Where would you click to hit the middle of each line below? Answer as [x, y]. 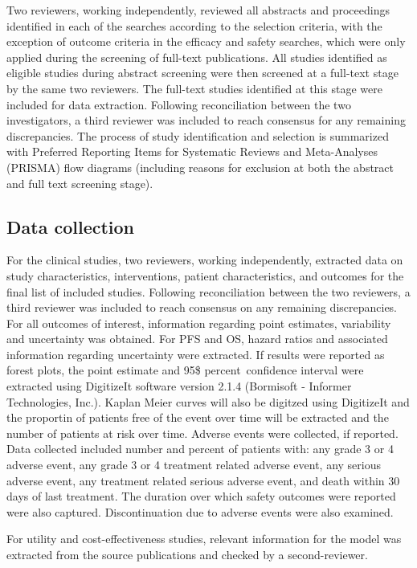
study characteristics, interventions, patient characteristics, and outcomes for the [205, 275]
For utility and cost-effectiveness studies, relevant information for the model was [204, 539]
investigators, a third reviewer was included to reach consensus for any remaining [206, 120]
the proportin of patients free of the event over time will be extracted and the [198, 417]
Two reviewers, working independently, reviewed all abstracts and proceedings [198, 10]
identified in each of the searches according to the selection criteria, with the [194, 25]
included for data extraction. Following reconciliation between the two [179, 104]
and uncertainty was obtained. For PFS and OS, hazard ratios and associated [197, 339]
